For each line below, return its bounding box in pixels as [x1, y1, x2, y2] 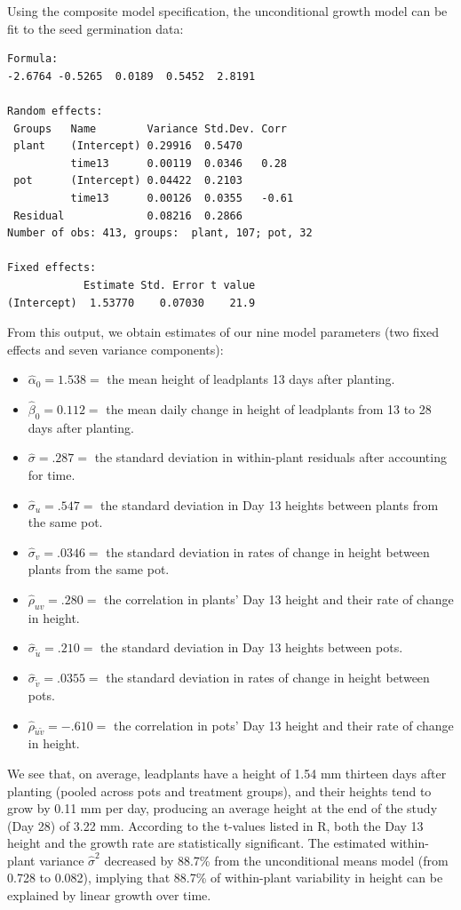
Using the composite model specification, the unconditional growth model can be [7, 2, 448, 20]
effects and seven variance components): [7, 339, 224, 358]
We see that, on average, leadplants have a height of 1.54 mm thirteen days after [7, 763, 447, 782]
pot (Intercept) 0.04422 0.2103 [13, 174, 242, 188]
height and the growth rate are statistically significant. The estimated [7, 834, 386, 852]
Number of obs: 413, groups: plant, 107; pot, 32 [7, 227, 313, 240]
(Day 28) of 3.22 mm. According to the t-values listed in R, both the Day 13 [7, 816, 424, 834]
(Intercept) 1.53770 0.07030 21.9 [7, 296, 256, 309]
